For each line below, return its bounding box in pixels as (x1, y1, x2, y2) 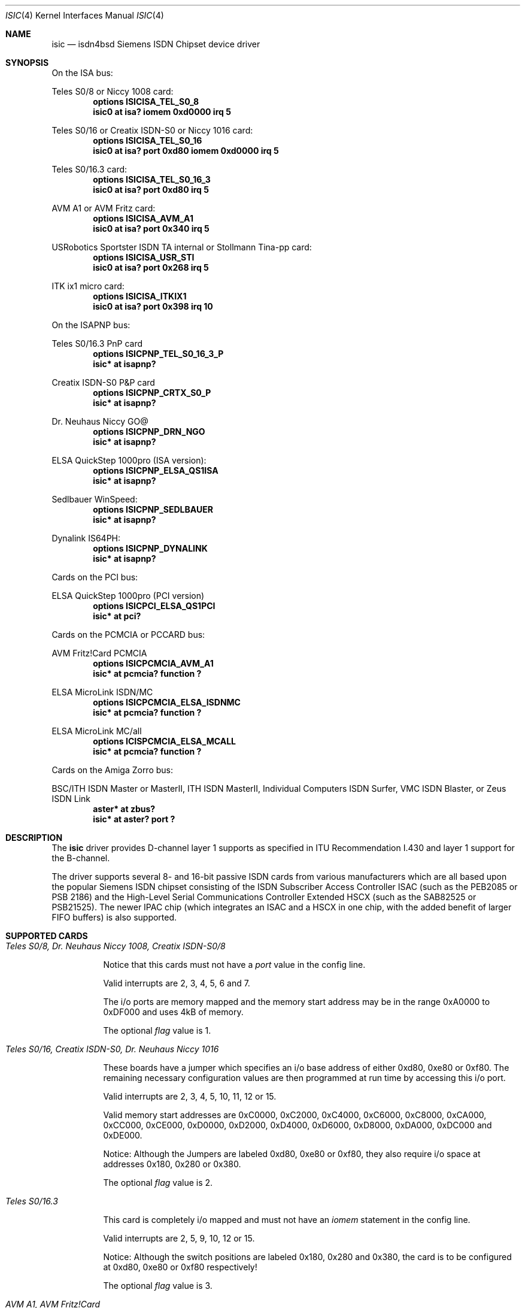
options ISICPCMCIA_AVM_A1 (93, 658, 214, 668)
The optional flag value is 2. (103, 1177, 213, 1188)
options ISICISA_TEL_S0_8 (93, 96, 199, 107)
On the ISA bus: (51, 68, 113, 78)
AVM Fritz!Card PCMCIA (51, 648, 147, 658)
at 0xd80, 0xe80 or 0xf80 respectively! (103, 1262, 257, 1272)
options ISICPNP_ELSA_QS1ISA (93, 465, 219, 476)
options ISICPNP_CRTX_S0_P (93, 387, 211, 398)
